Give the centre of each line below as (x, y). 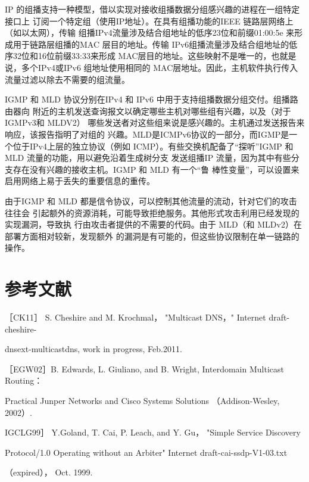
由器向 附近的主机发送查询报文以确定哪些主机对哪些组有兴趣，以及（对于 (148, 111)
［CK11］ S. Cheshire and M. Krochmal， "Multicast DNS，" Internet (135, 317)
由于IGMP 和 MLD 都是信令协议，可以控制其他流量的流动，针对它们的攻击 (151, 200)
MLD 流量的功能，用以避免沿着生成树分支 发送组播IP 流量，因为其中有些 (148, 158)
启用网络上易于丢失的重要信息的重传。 (80, 181)
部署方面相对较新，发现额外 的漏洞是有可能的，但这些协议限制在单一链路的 (152, 236)
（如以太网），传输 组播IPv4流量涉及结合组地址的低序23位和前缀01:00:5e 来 (150, 32)
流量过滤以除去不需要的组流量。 (67, 79)
